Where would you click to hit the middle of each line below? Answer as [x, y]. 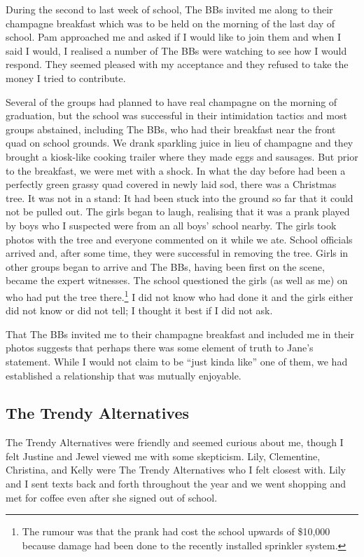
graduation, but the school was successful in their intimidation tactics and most [176, 115]
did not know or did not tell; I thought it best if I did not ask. [139, 310]
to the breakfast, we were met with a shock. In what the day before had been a [176, 170]
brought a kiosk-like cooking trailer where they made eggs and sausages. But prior [182, 156]
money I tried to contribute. [66, 78]
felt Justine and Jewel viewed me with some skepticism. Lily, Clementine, [163, 456]
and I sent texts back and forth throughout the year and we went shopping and [176, 484]
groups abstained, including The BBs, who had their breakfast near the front [171, 129]
